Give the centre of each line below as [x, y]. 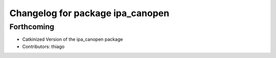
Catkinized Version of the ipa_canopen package [73, 39]
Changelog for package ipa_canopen [89, 13]
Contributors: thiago [43, 46]
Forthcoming [32, 27]
